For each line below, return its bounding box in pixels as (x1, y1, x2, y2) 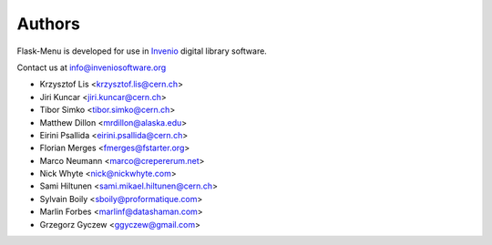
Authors (16, 14, 81, 34)
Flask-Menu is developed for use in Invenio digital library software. (16, 46, 268, 56)
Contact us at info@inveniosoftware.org (16, 62, 167, 73)
